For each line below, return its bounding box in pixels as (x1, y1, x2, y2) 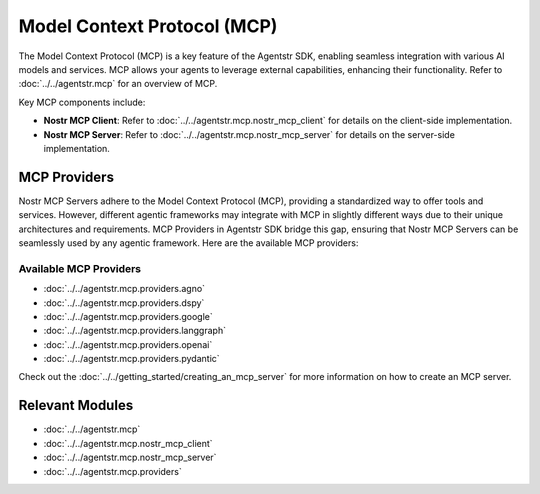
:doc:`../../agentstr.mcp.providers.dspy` (43, 296, 205, 309)
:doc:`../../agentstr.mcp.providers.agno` (43, 283, 205, 295)
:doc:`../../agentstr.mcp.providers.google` (43, 310, 214, 322)
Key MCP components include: (18, 96, 146, 108)
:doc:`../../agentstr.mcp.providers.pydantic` (43, 353, 220, 365)
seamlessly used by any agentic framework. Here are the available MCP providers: (18, 236, 359, 249)
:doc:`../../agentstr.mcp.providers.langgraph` (43, 325, 227, 337)
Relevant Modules (18, 397, 134, 414)
